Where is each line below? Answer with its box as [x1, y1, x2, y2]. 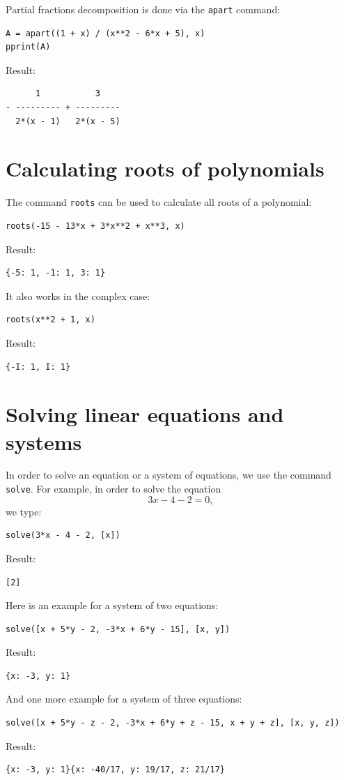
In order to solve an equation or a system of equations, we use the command [6, 467, 331, 482]
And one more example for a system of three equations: [6, 691, 242, 706]
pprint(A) [6, 42, 51, 52]
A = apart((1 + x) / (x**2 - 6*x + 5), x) [6, 28, 205, 38]
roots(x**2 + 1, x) [6, 315, 95, 325]
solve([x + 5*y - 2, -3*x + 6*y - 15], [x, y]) [6, 624, 230, 634]
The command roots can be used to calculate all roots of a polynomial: [6, 195, 312, 209]
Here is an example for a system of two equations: [6, 598, 219, 613]
